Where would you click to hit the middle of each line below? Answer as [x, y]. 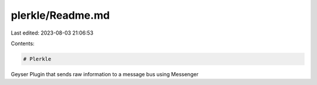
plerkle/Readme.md [60, 15]
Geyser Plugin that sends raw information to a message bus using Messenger [105, 74]
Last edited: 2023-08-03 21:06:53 [52, 33]
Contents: [23, 43]
